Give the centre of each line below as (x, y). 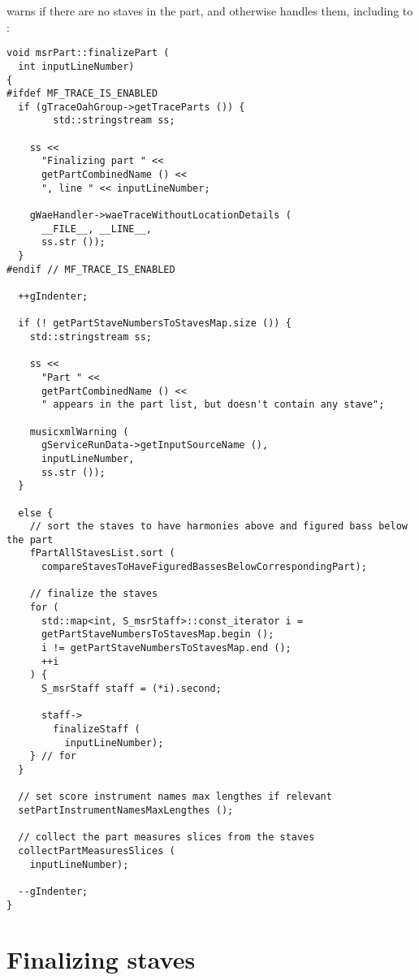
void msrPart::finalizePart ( (88, 53)
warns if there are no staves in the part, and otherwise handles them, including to (210, 11)
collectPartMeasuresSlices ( (97, 850)
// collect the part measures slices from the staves (166, 838)
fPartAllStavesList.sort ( (102, 553)
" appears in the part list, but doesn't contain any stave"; (213, 405)
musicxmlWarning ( (79, 432)
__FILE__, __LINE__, (96, 229)
